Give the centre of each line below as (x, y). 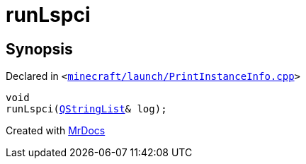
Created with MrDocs (56, 131)
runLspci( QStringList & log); (86, 109)
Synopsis (39, 49)
